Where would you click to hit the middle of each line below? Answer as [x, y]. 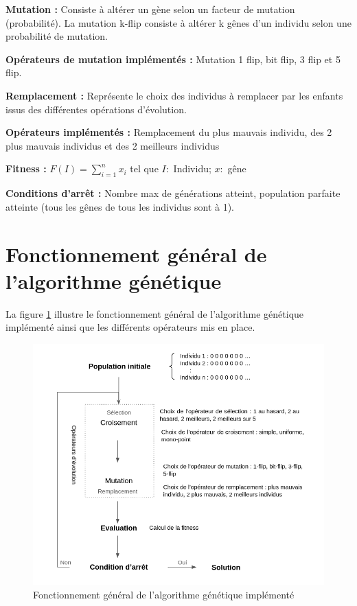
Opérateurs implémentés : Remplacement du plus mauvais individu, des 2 [169, 132]
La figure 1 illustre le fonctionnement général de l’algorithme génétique [155, 313]
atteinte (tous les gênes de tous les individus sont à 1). [120, 206]
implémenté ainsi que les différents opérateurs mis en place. [130, 327]
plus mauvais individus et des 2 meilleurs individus [113, 145]
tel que [144, 168]
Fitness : [26, 168]
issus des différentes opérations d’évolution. [96, 109]
